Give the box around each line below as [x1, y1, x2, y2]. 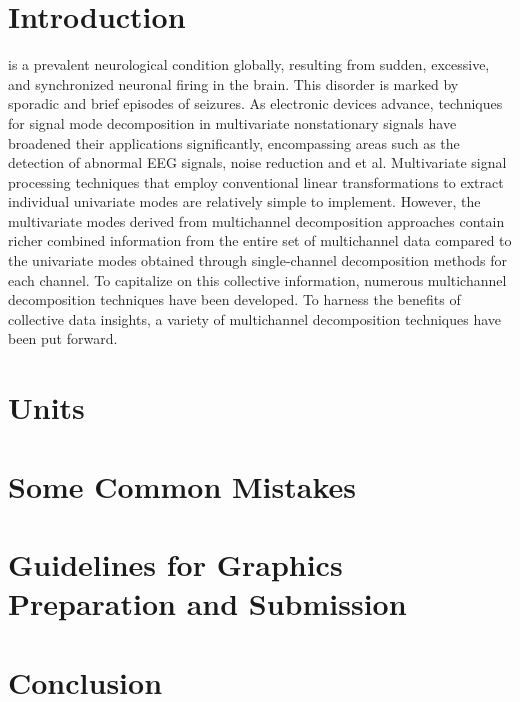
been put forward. [8, 328, 118, 349]
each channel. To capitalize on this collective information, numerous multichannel [8, 269, 507, 290]
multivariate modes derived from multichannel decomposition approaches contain [8, 210, 505, 231]
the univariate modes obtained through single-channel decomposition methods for [8, 250, 508, 271]
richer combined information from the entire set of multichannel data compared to [8, 230, 512, 251]
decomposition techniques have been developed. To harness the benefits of [8, 289, 461, 310]
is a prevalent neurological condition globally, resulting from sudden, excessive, [8, 54, 490, 75]
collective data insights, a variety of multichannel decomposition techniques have [8, 308, 502, 329]
